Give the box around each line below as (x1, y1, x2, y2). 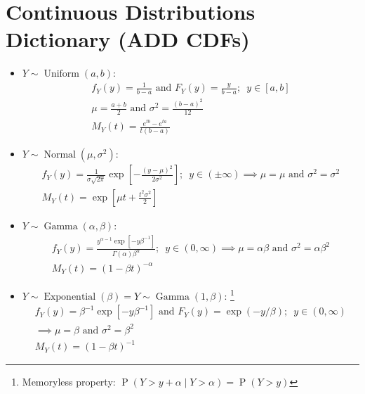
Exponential (44, 291, 96, 302)
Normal (44, 150, 76, 160)
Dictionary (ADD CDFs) (6, 25, 250, 53)
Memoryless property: (22, 374, 116, 389)
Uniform (44, 69, 80, 80)
